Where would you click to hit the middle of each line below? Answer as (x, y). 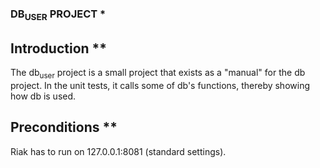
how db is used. (43, 96)
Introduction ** (59, 48)
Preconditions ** (64, 127)
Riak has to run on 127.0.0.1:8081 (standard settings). (118, 151)
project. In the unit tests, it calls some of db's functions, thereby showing (160, 85)
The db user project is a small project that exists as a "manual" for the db (158, 74)
